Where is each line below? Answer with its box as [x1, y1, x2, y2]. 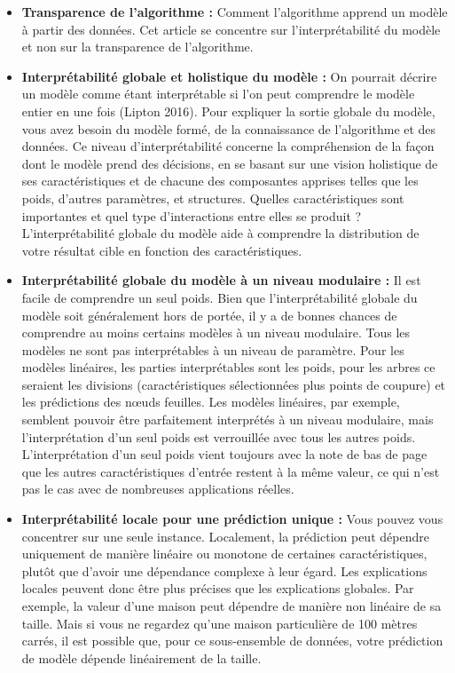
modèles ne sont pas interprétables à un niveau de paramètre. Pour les [21, 340, 404, 359]
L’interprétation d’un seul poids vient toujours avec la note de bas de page [21, 445, 428, 463]
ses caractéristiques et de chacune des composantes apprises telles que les [21, 171, 419, 190]
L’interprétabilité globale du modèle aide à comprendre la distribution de [21, 224, 420, 242]
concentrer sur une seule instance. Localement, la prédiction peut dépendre [21, 527, 429, 545]
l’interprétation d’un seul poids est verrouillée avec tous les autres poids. [21, 427, 416, 446]
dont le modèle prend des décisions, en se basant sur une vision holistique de [21, 154, 438, 172]
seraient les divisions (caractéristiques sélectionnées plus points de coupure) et [21, 375, 446, 393]
